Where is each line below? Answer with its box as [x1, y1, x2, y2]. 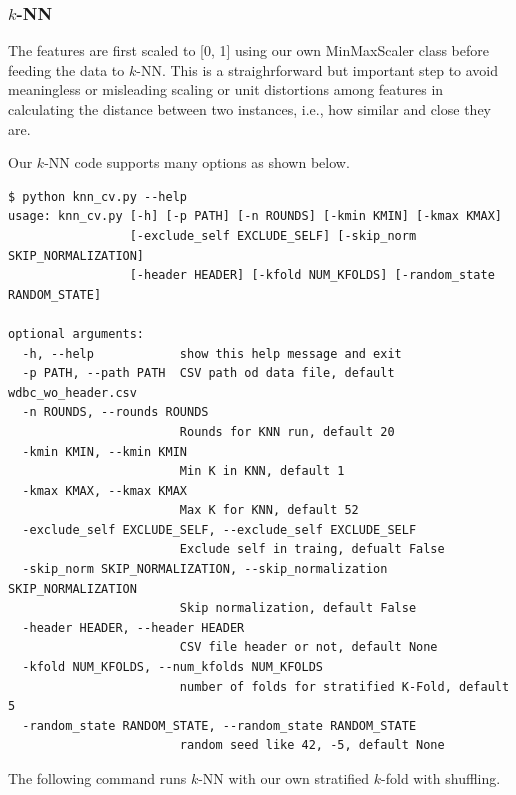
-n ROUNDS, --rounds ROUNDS [22, 405, 209, 420]
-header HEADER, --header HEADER [22, 620, 245, 635]
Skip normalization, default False [179, 601, 417, 616]
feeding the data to [8, 59, 125, 80]
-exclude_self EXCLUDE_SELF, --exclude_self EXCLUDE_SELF [22, 522, 417, 537]
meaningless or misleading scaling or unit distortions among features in [8, 79, 444, 100]
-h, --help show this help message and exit [22, 346, 402, 361]
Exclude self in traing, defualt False [179, 542, 445, 557]
